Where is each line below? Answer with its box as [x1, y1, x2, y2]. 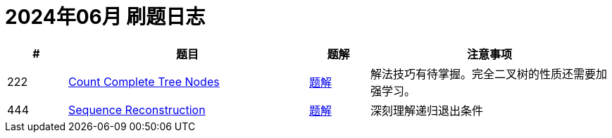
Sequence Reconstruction [68, 102, 206, 117]
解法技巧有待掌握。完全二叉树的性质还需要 [370, 66, 597, 81]
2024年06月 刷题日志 [5, 5, 206, 29]
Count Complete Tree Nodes [68, 74, 220, 89]
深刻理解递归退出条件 [370, 103, 484, 118]
